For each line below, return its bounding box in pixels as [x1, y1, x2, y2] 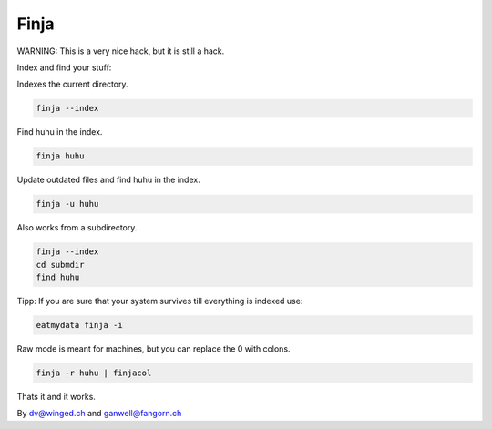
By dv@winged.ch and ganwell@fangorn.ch [16, 408, 182, 419]
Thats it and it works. [16, 391, 96, 402]
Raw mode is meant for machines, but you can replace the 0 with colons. [16, 342, 291, 354]
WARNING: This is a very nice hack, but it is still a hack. [16, 46, 225, 56]
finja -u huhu [36, 199, 99, 209]
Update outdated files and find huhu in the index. [16, 174, 200, 186]
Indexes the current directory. [16, 78, 128, 90]
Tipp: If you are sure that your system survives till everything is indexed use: [16, 295, 303, 306]
